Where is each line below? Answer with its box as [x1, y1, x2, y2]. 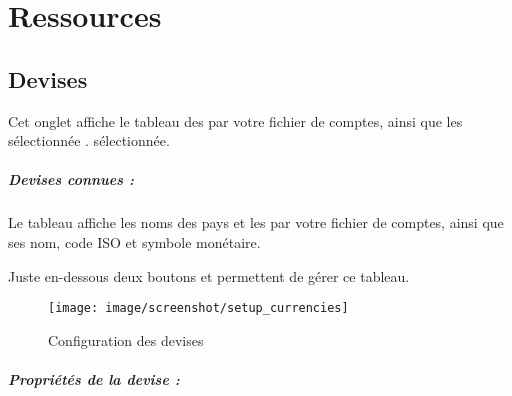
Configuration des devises [48, 329, 204, 350]
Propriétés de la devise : [8, 368, 180, 389]
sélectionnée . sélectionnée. [8, 130, 170, 151]
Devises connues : [8, 169, 134, 190]
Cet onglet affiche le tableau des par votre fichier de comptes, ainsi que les [8, 110, 463, 131]
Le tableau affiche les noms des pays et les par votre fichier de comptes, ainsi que [8, 212, 504, 233]
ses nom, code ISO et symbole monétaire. [8, 231, 261, 252]
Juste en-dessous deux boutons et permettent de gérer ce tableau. [8, 265, 410, 286]
